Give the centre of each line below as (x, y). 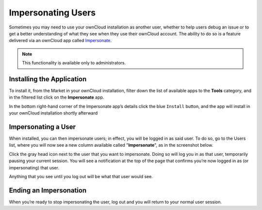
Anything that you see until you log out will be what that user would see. (81, 177)
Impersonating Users (52, 13)
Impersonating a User (42, 127)
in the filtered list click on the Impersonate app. (57, 97)
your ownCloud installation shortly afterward (53, 113)
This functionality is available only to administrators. (74, 63)
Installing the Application (48, 79)
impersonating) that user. (34, 167)
